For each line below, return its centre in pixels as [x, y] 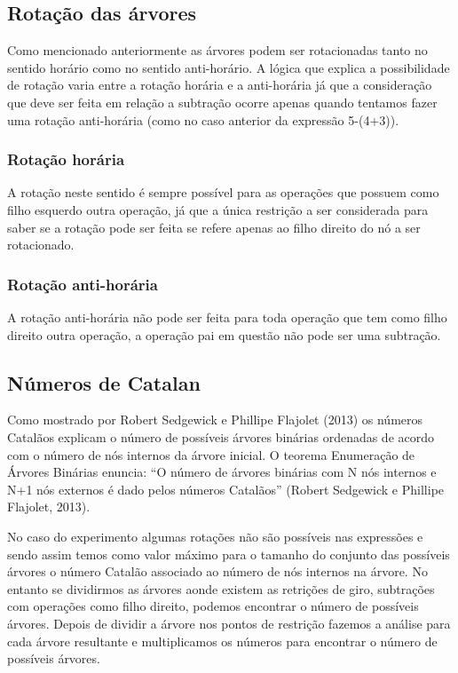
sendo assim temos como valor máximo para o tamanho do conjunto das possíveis [229, 554]
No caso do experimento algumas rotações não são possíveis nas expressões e [215, 536]
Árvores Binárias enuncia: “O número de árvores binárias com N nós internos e [222, 472]
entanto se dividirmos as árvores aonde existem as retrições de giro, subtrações [221, 588]
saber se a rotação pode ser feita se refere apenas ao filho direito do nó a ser [214, 227]
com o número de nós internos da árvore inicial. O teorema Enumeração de [211, 454]
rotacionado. [41, 245]
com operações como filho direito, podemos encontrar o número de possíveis [213, 606]
